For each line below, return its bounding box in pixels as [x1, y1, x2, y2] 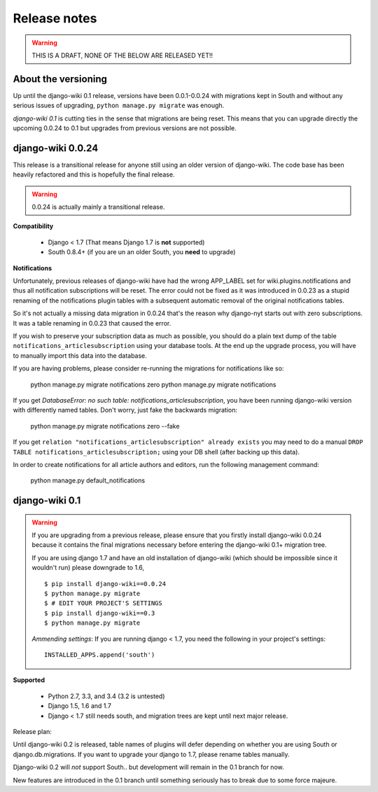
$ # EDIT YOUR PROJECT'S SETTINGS [44, 599, 162, 607]
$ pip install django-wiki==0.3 [44, 609, 155, 617]
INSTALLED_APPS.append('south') [44, 651, 155, 658]
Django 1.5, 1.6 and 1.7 [48, 702, 112, 710]
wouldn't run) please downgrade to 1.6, [31, 564, 145, 572]
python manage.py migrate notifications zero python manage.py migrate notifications [30, 380, 276, 389]
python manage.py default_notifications [30, 476, 146, 485]
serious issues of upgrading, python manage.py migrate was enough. [13, 102, 225, 110]
